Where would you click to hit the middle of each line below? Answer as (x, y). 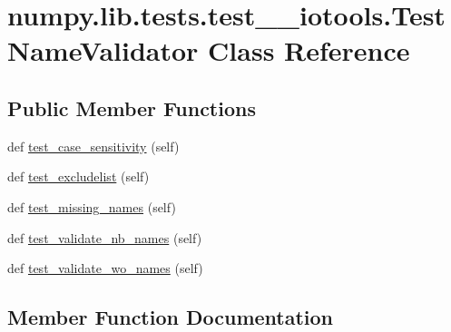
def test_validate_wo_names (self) (105, 268)
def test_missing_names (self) (92, 206)
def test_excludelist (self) (78, 176)
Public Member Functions (132, 107)
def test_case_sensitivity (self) (93, 146)
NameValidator (103, 50)
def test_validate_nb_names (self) (105, 237)
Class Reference (309, 50)
